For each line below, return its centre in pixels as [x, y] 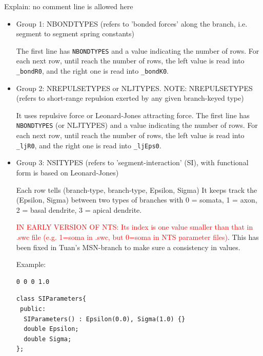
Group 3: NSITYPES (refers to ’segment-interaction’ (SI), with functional [132, 162]
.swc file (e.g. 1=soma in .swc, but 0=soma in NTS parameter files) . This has [137, 237]
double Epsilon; [51, 329]
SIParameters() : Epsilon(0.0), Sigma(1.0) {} [105, 319]
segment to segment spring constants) [75, 34]
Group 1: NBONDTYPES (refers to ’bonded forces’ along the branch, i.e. [132, 23]
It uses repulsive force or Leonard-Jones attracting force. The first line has [133, 115]
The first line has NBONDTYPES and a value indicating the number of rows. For [138, 50]
